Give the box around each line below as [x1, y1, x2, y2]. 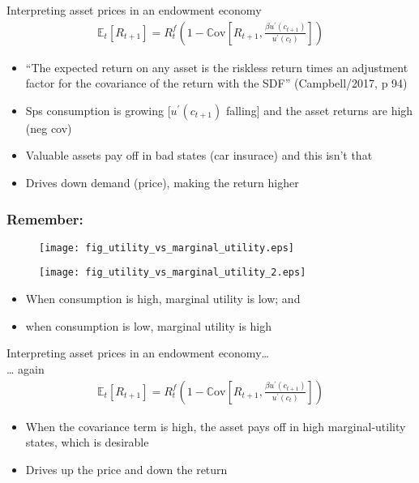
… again [6, 360, 45, 377]
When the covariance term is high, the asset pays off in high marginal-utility [25, 417, 406, 434]
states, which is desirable [25, 434, 149, 451]
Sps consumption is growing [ [25, 101, 171, 118]
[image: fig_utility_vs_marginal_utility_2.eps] [39, 267, 306, 279]
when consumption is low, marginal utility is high [25, 317, 272, 334]
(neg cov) [25, 119, 72, 136]
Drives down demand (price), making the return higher [25, 174, 299, 190]
